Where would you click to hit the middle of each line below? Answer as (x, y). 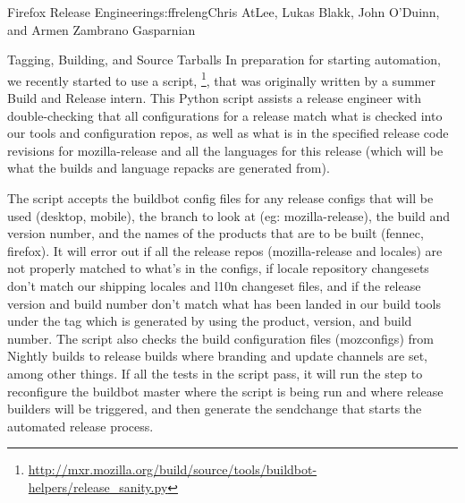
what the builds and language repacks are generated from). (169, 168)
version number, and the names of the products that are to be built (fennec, (216, 233)
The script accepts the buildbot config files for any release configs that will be (220, 198)
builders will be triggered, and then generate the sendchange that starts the (215, 409)
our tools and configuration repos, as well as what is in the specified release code (228, 133)
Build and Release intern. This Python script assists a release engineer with (214, 98)
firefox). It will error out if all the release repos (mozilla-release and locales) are (225, 250)
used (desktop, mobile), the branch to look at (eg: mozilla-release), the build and (228, 215)
